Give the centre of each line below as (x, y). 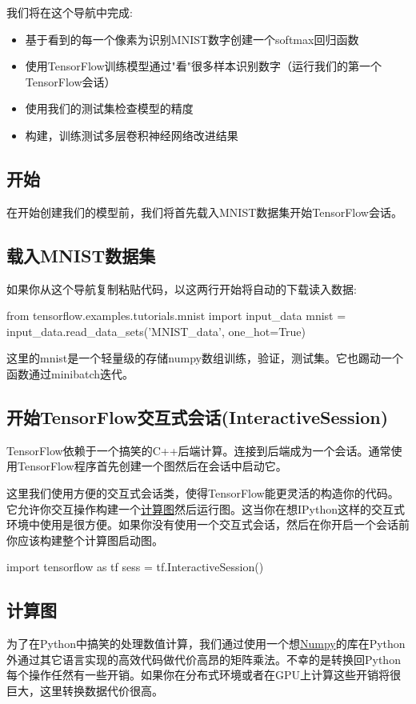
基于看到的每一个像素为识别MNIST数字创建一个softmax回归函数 (192, 39)
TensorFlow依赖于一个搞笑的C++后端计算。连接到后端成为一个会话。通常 (199, 450)
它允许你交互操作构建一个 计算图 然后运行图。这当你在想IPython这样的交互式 (206, 508)
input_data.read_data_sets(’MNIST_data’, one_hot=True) (156, 331)
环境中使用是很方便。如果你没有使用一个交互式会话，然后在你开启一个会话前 (208, 524)
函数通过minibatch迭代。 (70, 373)
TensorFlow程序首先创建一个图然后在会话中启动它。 (152, 466)
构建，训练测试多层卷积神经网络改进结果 (132, 135)
